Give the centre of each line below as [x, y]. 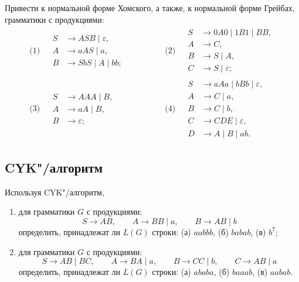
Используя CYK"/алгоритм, [55, 192]
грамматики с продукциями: [55, 19]
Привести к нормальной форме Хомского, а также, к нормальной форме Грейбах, [150, 8]
